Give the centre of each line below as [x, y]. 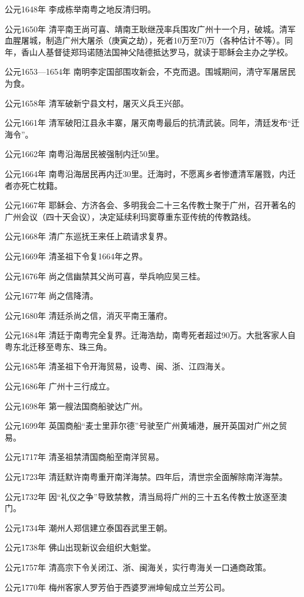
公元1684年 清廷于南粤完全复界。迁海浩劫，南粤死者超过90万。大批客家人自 [150, 335]
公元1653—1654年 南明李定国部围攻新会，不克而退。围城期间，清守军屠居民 [150, 71]
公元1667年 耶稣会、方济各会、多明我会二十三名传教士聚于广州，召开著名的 [150, 205]
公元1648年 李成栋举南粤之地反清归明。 [80, 9]
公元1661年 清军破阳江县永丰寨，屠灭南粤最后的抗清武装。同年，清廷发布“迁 [152, 123]
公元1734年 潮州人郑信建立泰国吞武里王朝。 [88, 527]
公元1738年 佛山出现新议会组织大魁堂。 [80, 547]
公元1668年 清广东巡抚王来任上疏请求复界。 [88, 236]
